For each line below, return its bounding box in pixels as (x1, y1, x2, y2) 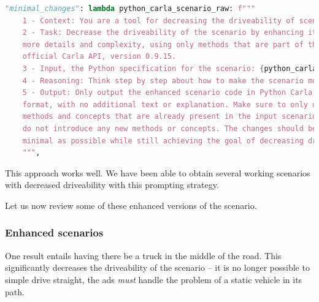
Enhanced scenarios (5, 225, 104, 240)
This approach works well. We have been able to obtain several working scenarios (5, 166, 310, 179)
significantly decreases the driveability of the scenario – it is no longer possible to (5, 261, 310, 274)
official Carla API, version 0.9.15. (22, 52, 177, 61)
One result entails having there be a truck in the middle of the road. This (5, 249, 282, 262)
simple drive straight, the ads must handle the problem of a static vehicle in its (5, 273, 302, 285)
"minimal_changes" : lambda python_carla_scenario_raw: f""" (5, 4, 256, 13)
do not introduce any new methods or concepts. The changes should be (22, 124, 317, 133)
